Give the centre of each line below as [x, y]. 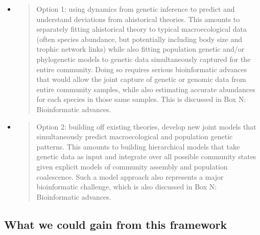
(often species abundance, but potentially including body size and [139, 39]
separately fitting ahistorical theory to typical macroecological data [141, 29]
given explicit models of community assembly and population [132, 166]
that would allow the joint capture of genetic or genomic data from [141, 79]
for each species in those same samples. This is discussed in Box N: [141, 99]
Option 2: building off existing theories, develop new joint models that [146, 126]
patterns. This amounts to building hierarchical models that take [138, 146]
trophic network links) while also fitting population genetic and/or [140, 49]
